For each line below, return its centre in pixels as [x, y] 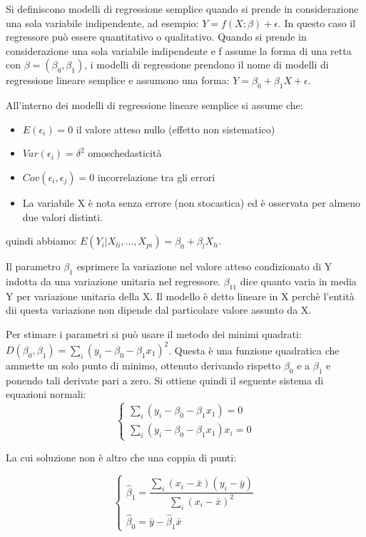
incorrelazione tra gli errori [156, 177]
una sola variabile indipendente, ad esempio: [102, 22]
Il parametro [33, 266]
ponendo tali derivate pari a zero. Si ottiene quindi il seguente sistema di [165, 380]
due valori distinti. [62, 216]
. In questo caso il [317, 22]
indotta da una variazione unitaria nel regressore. [113, 281]
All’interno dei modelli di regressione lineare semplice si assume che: [154, 105]
